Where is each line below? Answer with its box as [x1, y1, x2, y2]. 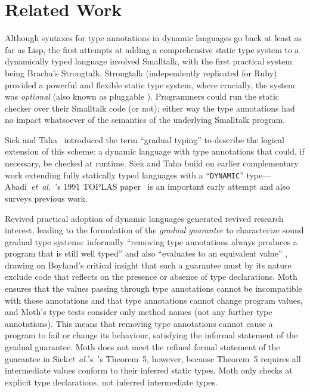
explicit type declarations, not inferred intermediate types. [5, 375, 218, 388]
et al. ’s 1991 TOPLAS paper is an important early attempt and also [30, 180, 290, 193]
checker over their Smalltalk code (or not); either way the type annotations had [5, 101, 295, 114]
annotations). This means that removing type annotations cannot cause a [5, 317, 273, 329]
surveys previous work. [5, 192, 88, 204]
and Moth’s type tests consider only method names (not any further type [5, 305, 272, 318]
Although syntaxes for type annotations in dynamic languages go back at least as [5, 32, 302, 44]
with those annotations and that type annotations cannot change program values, [5, 294, 303, 306]
